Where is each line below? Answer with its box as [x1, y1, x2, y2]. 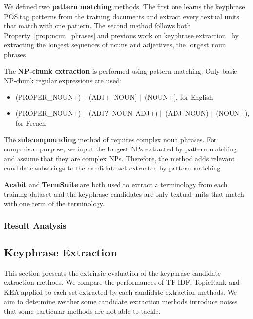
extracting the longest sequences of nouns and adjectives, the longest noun [4, 40, 226, 50]
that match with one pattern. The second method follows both [4, 21, 191, 31]
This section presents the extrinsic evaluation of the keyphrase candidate [4, 267, 221, 277]
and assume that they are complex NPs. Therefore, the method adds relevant [4, 153, 235, 163]
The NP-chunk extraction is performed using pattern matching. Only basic [4, 65, 237, 76]
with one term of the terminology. [4, 198, 105, 209]
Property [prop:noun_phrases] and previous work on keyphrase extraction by [4, 30, 239, 40]
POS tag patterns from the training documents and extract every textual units [4, 11, 239, 21]
